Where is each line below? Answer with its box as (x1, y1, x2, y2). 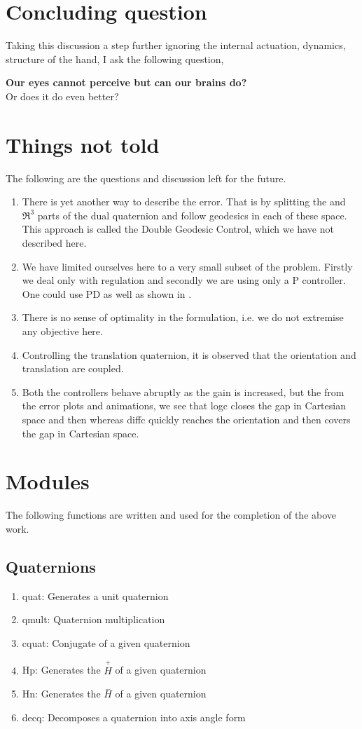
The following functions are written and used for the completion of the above (6, 507, 337, 522)
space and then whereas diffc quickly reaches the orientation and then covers (22, 411, 351, 426)
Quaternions (6, 555, 96, 577)
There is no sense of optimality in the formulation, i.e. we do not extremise (22, 310, 344, 325)
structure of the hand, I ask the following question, (6, 51, 224, 66)
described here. (22, 236, 87, 250)
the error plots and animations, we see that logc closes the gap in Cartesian (22, 398, 346, 413)
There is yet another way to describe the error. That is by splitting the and (22, 194, 346, 209)
